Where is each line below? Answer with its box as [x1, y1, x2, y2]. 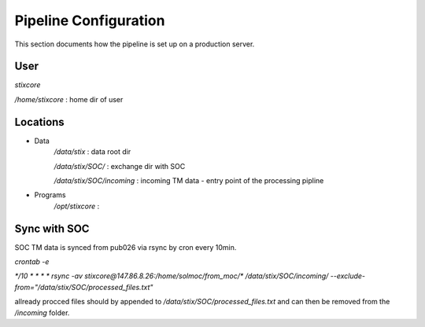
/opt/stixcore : [54, 201, 100, 211]
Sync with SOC [14, 222, 90, 235]
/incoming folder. [14, 307, 70, 318]
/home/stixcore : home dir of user [14, 94, 124, 104]
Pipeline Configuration [14, 12, 165, 29]
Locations [14, 115, 65, 129]
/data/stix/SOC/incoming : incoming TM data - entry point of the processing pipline [54, 175, 324, 185]
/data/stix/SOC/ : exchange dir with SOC [54, 161, 186, 171]
